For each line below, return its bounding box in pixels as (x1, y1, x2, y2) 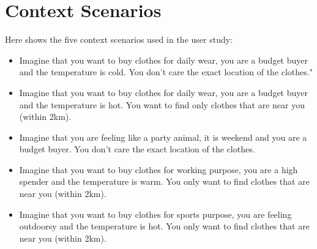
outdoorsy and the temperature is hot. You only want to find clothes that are (19, 220, 310, 232)
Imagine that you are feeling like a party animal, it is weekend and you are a (19, 130, 307, 143)
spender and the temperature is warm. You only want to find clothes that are (19, 175, 310, 188)
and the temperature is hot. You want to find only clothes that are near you (19, 98, 305, 111)
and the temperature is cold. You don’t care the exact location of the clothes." (19, 65, 313, 78)
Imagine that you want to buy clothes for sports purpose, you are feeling (19, 207, 292, 220)
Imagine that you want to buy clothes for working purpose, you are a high (19, 163, 298, 176)
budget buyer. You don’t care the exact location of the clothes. (19, 143, 255, 155)
